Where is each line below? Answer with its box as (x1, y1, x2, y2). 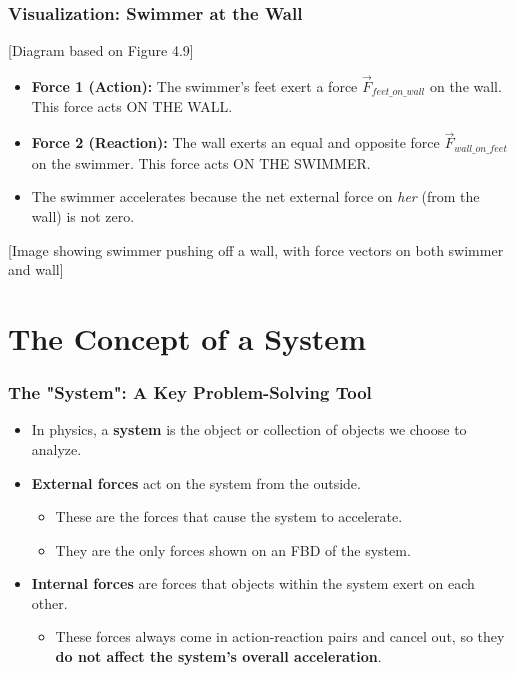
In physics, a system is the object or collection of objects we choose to (31, 419, 467, 440)
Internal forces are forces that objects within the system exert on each (31, 573, 475, 594)
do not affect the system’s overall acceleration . (55, 646, 382, 667)
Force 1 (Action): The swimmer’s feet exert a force (31, 76, 358, 97)
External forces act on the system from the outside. (31, 472, 361, 493)
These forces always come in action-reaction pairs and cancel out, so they (55, 626, 505, 647)
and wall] (8, 259, 64, 280)
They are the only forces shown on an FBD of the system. (55, 539, 411, 560)
